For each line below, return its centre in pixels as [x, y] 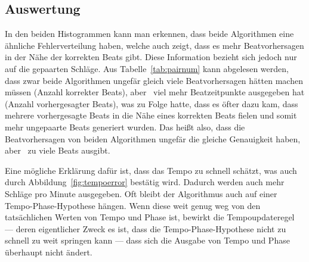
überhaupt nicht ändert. [49, 252]
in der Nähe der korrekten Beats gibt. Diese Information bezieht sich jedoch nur [151, 57]
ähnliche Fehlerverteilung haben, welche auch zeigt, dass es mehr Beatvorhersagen [154, 45]
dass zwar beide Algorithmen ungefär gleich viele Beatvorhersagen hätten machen [154, 80]
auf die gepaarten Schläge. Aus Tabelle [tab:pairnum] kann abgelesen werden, [147, 68]
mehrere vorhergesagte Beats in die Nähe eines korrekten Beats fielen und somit [151, 115]
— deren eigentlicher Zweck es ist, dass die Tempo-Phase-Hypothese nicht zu [146, 228]
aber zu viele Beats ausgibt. [58, 150]
